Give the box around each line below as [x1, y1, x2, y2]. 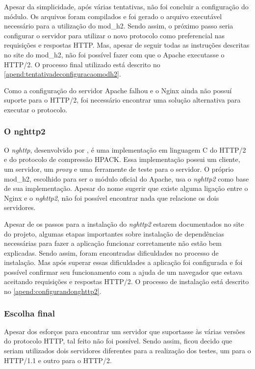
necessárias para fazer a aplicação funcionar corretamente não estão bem [4, 238, 222, 248]
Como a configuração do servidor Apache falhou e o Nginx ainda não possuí [4, 85, 232, 95]
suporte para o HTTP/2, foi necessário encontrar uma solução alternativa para [4, 95, 241, 105]
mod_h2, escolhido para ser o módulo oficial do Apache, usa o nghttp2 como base [4, 173, 249, 184]
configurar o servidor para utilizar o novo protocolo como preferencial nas [4, 30, 225, 40]
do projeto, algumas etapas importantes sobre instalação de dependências [4, 228, 224, 238]
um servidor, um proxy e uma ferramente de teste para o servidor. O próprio [4, 163, 234, 174]
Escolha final [4, 307, 55, 319]
